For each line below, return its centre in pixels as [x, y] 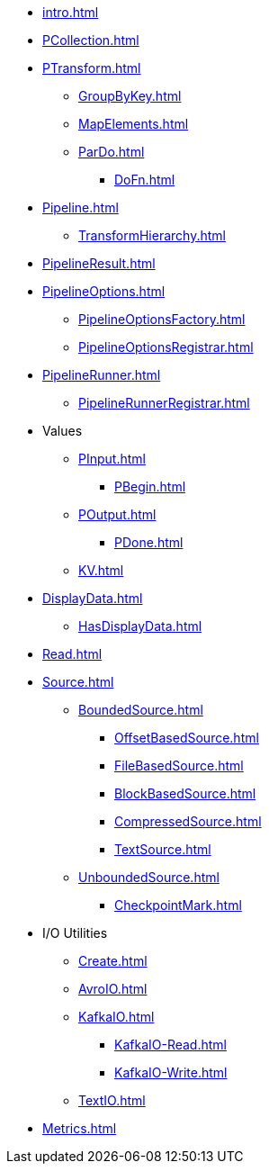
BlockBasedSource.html [185, 793]
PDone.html [149, 542]
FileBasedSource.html [179, 766]
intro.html [71, 12]
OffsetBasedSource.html [187, 738]
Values [63, 431]
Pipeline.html [81, 207]
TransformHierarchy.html [152, 235]
